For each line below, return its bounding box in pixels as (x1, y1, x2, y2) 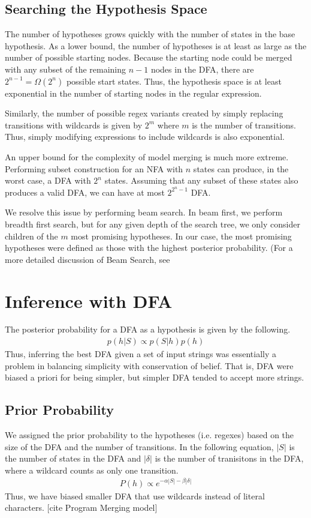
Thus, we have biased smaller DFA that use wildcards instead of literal (5, 489, 265, 502)
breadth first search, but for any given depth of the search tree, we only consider (5, 217, 300, 230)
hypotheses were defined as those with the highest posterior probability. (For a (5, 241, 293, 254)
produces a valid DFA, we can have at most (5, 185, 165, 198)
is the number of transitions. (192, 118, 296, 131)
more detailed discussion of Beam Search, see (5, 253, 170, 265)
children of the (5, 229, 58, 242)
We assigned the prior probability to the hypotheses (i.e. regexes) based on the (5, 429, 294, 441)
